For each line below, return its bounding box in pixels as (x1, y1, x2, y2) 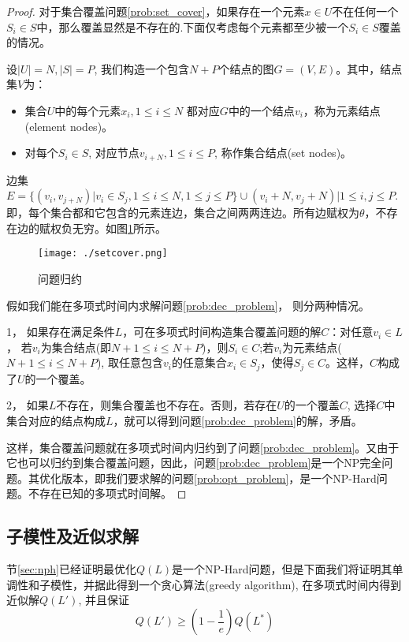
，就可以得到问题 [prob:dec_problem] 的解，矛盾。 (113, 412, 363, 429)
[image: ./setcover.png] (38, 248, 168, 259)
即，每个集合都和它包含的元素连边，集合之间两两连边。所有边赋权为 (6, 204, 359, 221)
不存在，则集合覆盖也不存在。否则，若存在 (56, 397, 277, 413)
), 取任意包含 (96, 354, 163, 371)
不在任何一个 (332, 3, 399, 19)
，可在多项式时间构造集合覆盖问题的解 (122, 323, 322, 340)
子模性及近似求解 (6, 524, 139, 548)
